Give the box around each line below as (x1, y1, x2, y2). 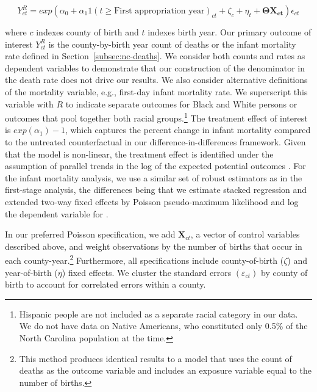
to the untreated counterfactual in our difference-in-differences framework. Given (5, 136, 306, 148)
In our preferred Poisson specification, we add (5, 228, 176, 241)
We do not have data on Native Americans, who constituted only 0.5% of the (19, 319, 308, 332)
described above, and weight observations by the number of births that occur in (5, 239, 302, 252)
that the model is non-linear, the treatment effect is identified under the (5, 147, 274, 160)
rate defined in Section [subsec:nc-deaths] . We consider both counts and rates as (5, 49, 305, 62)
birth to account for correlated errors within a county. (5, 278, 206, 291)
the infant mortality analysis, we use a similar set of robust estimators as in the (5, 171, 302, 184)
